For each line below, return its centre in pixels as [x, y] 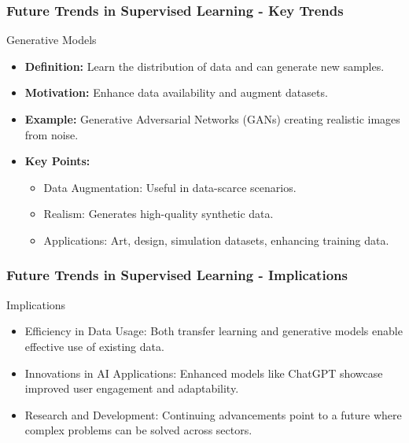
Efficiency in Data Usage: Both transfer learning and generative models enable [214, 331]
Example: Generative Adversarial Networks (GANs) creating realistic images [212, 119]
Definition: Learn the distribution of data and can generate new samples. [204, 66]
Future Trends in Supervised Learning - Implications [177, 275]
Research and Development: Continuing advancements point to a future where [213, 414]
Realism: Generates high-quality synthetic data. [158, 214]
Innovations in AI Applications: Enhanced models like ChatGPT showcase [204, 373]
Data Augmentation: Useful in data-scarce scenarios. [170, 187]
